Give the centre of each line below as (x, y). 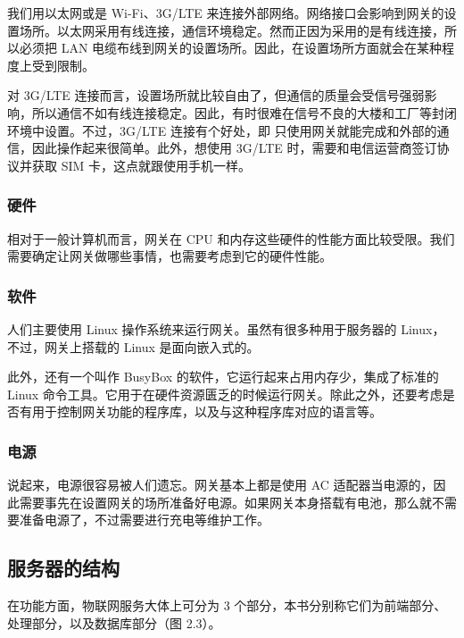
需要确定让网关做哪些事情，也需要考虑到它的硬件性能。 (170, 256)
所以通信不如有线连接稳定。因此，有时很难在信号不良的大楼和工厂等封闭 (244, 112)
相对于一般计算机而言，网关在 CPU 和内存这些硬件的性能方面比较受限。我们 (231, 238)
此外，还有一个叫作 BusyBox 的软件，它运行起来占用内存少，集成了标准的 (223, 377)
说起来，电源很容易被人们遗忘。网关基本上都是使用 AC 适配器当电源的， (220, 485)
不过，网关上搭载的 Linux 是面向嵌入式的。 (133, 346)
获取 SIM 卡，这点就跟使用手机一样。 (141, 165)
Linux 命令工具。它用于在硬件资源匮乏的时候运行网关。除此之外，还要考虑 (225, 394)
